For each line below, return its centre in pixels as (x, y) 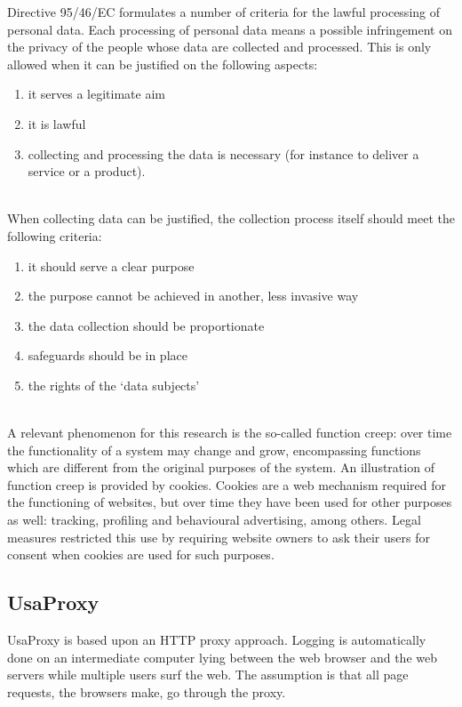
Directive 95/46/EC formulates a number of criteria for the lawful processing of (224, 12)
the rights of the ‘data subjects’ (114, 385)
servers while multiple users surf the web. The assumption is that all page (208, 675)
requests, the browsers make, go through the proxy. (147, 691)
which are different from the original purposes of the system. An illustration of (221, 467)
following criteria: (55, 235)
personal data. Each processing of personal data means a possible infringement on (230, 29)
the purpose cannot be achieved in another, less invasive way (193, 296)
